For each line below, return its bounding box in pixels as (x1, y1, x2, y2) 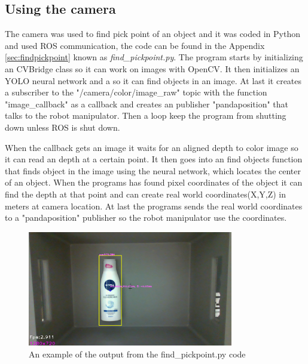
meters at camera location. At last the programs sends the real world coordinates (5, 199, 303, 212)
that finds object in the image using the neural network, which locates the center (5, 164, 301, 177)
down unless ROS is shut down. (5, 121, 120, 133)
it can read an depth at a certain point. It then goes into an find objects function (5, 153, 303, 165)
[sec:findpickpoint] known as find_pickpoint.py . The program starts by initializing (5, 51, 303, 63)
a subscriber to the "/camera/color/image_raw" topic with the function (5, 86, 267, 98)
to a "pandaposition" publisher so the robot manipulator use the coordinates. (5, 211, 287, 224)
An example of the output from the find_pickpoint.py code (29, 347, 246, 360)
